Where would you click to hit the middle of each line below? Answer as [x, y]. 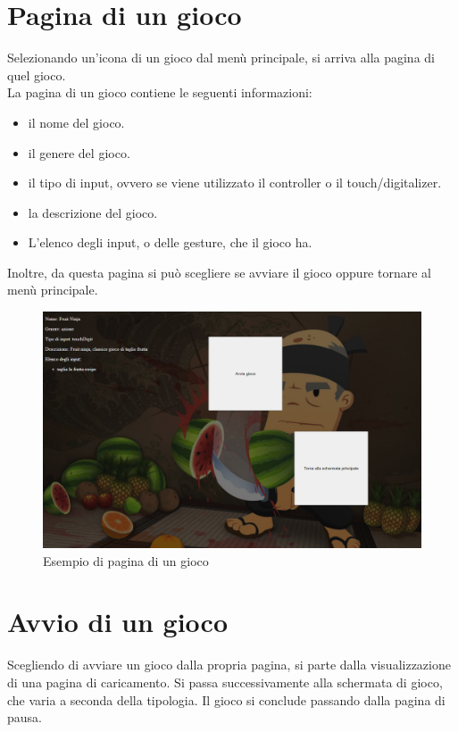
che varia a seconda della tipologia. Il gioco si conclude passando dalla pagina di [226, 699]
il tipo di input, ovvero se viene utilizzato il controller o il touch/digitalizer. [235, 183]
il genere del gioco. [79, 152]
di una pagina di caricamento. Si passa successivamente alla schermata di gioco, [225, 682]
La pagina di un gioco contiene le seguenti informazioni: [160, 92]
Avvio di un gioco [117, 622]
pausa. [25, 717]
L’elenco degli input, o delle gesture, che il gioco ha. [170, 242]
